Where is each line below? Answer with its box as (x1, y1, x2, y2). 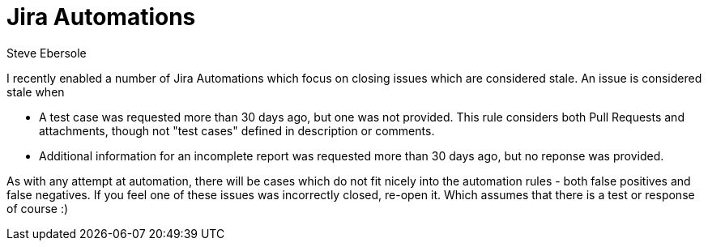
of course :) (6, 201, 69, 215)
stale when (6, 84, 65, 99)
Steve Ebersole (6, 45, 87, 60)
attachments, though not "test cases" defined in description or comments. (39, 123, 435, 138)
